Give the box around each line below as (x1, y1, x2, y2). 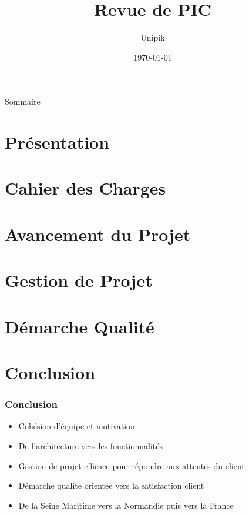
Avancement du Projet (5, 222, 191, 246)
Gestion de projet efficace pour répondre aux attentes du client (18, 459, 245, 471)
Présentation (5, 130, 110, 154)
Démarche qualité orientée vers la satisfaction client (18, 479, 204, 491)
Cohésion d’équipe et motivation (18, 420, 135, 432)
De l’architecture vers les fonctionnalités (18, 439, 163, 452)
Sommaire (5, 95, 41, 108)
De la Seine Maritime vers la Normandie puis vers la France (18, 499, 234, 511)
